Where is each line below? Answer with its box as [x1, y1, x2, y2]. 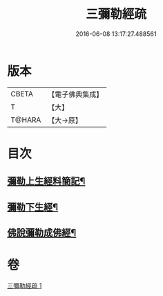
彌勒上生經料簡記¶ [7, 175, 86, 187]
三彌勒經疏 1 [7, 281, 42, 290]
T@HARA [10, 115, 41, 125]
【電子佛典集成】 [48, 89, 104, 99]
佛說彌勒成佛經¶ [7, 227, 77, 239]
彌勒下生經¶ [7, 201, 59, 213]
